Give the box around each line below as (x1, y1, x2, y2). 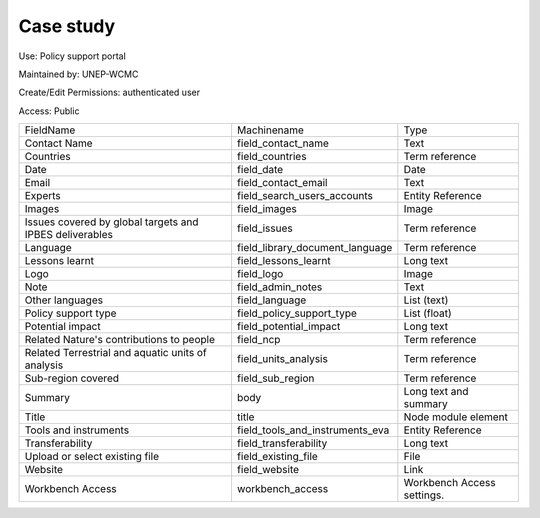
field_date (236, 163, 284, 177)
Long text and (403, 385, 469, 399)
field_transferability (236, 436, 328, 450)
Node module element (403, 410, 509, 424)
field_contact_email (236, 176, 328, 190)
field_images (236, 202, 297, 216)
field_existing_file (236, 450, 319, 464)
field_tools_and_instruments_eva (236, 423, 390, 437)
